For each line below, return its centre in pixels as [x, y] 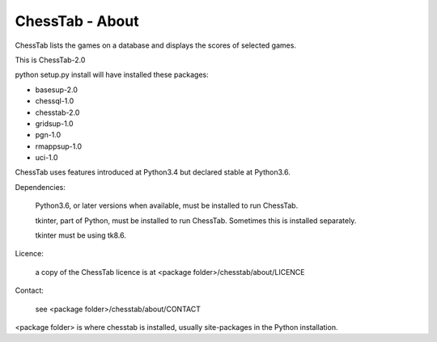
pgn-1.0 [48, 135]
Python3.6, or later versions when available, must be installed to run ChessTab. [167, 205]
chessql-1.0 [55, 101]
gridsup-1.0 [54, 123]
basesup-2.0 [57, 90]
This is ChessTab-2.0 [50, 60]
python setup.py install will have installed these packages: [112, 75]
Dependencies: [40, 187]
